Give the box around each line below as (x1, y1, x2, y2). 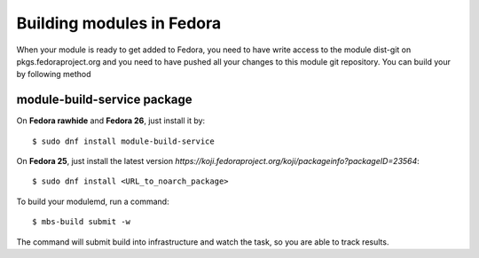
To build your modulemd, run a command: (16, 196, 169, 207)
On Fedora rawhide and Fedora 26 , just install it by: (16, 115, 206, 126)
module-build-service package (16, 92, 192, 107)
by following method (16, 69, 92, 80)
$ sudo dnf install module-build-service (32, 136, 215, 146)
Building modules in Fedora (16, 13, 222, 33)
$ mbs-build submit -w (32, 217, 131, 227)
